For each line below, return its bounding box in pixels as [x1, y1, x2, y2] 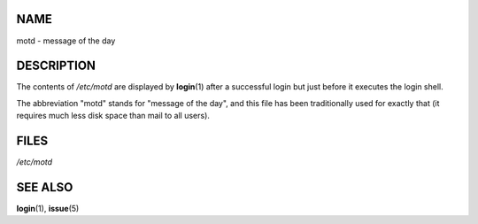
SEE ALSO [16, 180, 73, 195]
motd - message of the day [16, 35, 116, 46]
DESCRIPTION [16, 58, 96, 73]
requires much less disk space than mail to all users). [16, 111, 210, 121]
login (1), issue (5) [16, 204, 80, 214]
